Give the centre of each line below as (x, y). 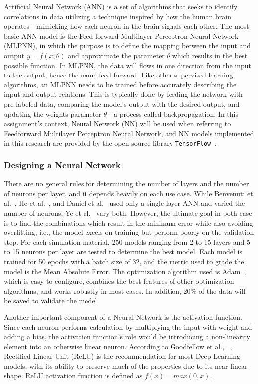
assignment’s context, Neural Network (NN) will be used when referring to (118, 123)
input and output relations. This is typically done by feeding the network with (123, 94)
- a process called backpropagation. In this (173, 114)
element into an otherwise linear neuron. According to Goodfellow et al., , (118, 346)
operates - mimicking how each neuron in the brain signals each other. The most (127, 26)
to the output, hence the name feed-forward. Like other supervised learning (119, 75)
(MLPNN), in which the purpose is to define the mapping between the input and (128, 45)
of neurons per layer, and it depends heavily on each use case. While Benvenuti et (129, 193)
